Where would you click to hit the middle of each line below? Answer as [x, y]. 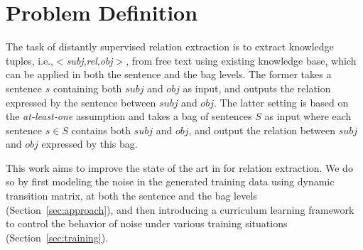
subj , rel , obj [90, 60]
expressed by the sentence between [81, 102]
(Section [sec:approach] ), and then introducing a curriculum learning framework [180, 209]
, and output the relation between [262, 130]
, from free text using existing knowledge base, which [241, 60]
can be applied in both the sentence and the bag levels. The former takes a [169, 74]
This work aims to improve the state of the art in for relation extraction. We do [179, 167]
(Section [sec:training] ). [57, 237]
